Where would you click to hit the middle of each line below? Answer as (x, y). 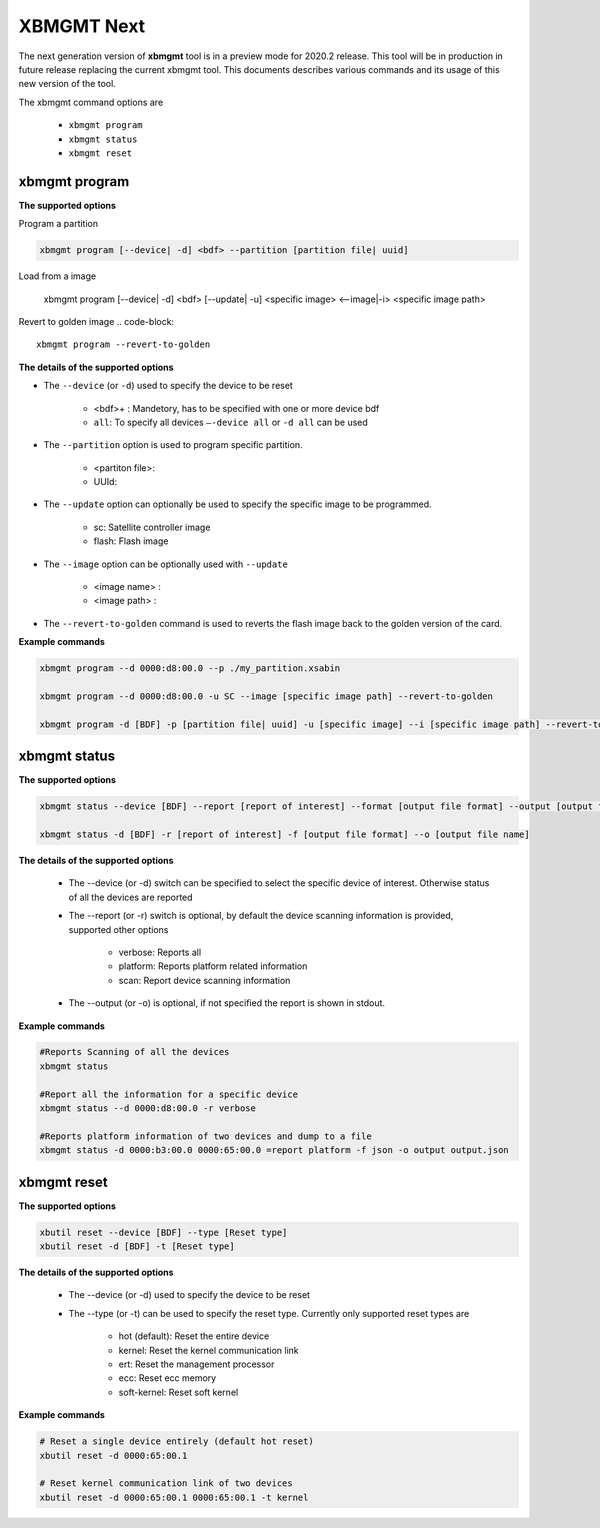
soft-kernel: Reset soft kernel (178, 1392)
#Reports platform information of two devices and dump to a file (205, 1136)
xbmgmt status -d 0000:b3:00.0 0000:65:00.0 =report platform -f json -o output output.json (274, 1150)
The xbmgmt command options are (91, 102)
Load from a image (57, 276)
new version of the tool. (67, 84)
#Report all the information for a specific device (169, 1094)
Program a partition (58, 224)
